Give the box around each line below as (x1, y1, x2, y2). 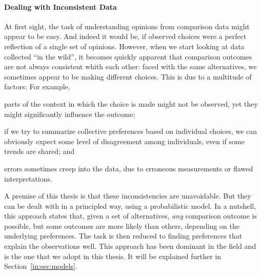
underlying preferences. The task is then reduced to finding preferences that (4, 230, 243, 241)
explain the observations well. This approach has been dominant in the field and (4, 241, 256, 251)
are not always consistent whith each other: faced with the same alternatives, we (4, 61, 257, 72)
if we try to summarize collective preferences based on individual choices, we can (4, 126, 257, 136)
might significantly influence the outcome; (4, 108, 135, 119)
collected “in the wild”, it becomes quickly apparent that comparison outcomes (4, 51, 252, 62)
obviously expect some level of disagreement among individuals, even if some (4, 135, 245, 146)
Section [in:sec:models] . (4, 261, 77, 271)
